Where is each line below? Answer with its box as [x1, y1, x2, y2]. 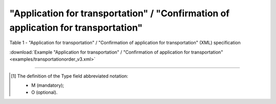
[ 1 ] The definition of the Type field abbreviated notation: [11, 73, 129, 79]
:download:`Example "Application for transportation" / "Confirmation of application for [9, 49, 190, 55]
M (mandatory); [31, 82, 64, 88]
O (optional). [31, 89, 58, 95]
